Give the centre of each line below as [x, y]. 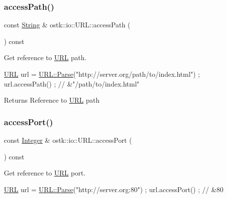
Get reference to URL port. [45, 173]
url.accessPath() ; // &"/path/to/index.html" [72, 83]
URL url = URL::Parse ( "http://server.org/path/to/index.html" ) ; [102, 74]
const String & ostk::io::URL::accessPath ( [67, 25]
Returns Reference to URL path [52, 100]
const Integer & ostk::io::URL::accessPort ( [68, 140]
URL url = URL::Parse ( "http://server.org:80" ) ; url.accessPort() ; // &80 [114, 189]
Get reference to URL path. [45, 57]
